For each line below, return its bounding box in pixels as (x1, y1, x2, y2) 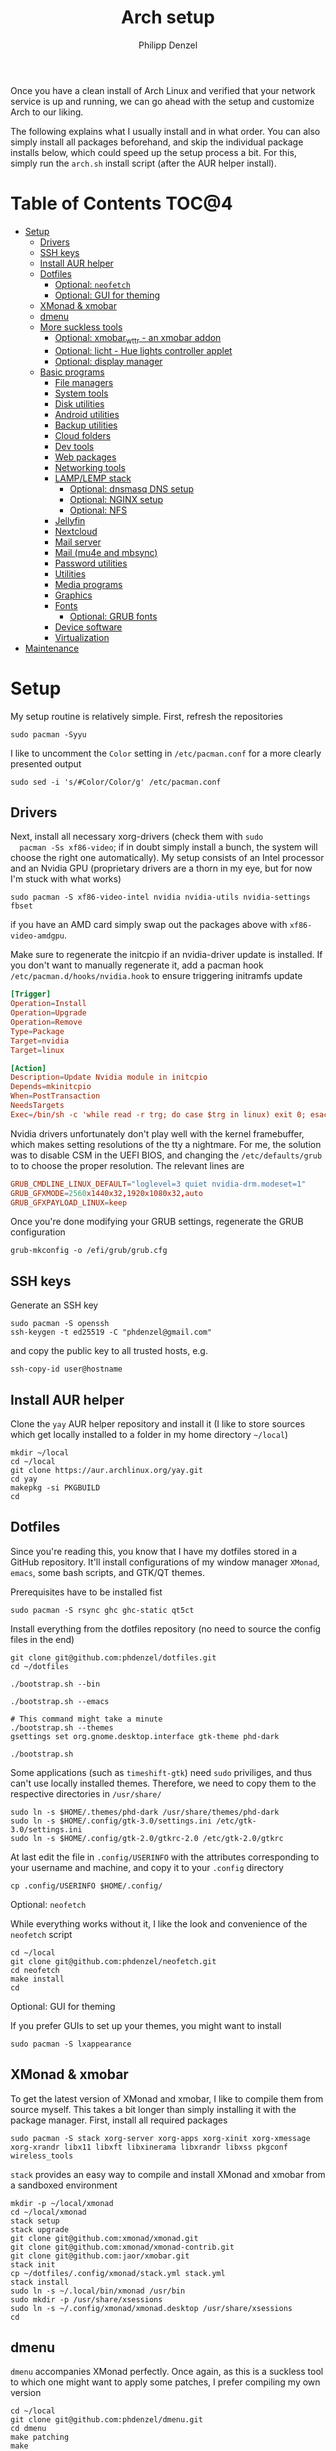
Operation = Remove (10, 1017, 83, 1028)
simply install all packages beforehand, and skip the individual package (10, 136, 304, 148)
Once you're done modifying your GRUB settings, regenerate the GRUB (10, 1216, 304, 1228)
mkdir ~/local (10, 1448, 70, 1458)
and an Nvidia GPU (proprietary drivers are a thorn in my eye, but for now (10, 862, 313, 875)
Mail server (54, 536, 102, 548)
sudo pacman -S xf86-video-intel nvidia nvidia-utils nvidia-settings (10, 892, 311, 903)
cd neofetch (10, 1965, 60, 1975)
